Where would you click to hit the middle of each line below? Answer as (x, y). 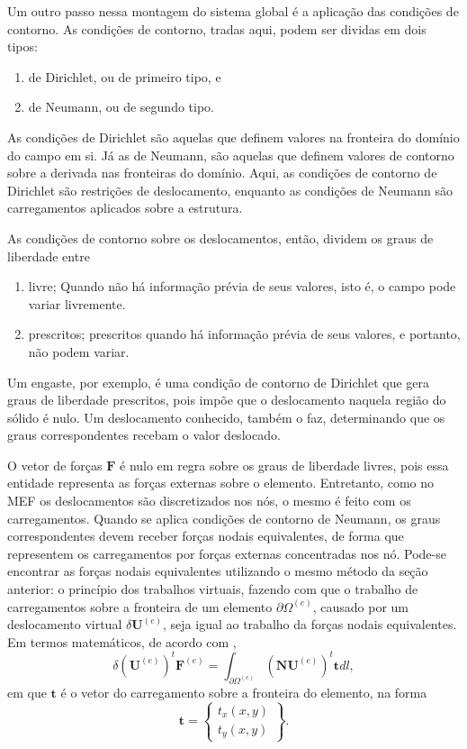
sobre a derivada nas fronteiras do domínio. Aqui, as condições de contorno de (222, 173)
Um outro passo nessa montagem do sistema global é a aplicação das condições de (233, 11)
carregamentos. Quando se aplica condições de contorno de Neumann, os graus (224, 518)
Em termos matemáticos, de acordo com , (122, 641)
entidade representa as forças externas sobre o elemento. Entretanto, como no (221, 483)
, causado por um (361, 606)
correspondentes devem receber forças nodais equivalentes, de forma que (206, 536)
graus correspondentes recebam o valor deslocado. (144, 435)
